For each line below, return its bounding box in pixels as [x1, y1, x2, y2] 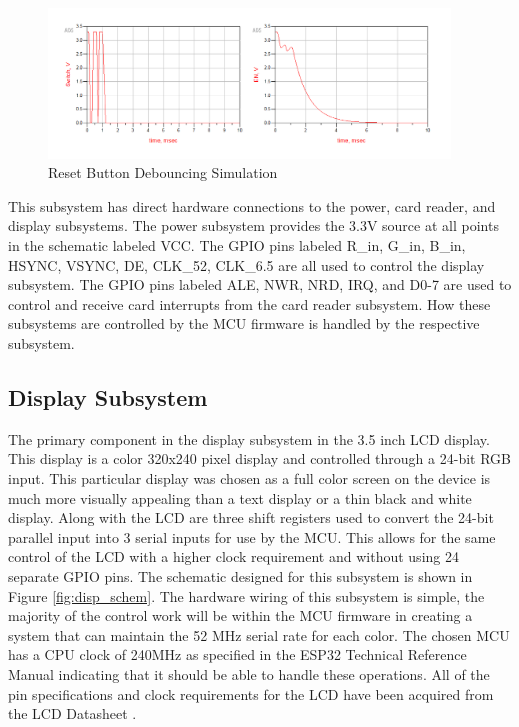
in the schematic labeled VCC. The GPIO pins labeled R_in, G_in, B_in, [8, 235, 466, 256]
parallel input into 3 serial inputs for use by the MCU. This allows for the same [8, 526, 496, 547]
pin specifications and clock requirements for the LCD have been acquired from [8, 683, 494, 704]
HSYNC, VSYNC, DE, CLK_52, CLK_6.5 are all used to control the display [8, 254, 485, 275]
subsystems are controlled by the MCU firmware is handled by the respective [8, 313, 480, 334]
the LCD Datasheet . [8, 703, 137, 724]
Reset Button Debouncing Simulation [48, 162, 278, 183]
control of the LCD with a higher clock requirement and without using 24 [8, 546, 459, 567]
